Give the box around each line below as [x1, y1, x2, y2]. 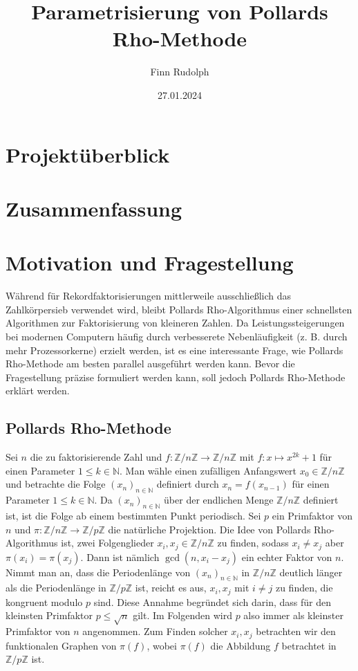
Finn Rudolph [150, 64, 209, 79]
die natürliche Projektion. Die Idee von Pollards [108, 522, 311, 536]
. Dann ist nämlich [80, 549, 160, 564]
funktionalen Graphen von [6, 638, 117, 652]
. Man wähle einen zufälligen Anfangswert [120, 463, 297, 477]
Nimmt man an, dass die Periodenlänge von [6, 564, 191, 579]
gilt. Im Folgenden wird [133, 608, 232, 623]
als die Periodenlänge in [6, 580, 106, 595]
